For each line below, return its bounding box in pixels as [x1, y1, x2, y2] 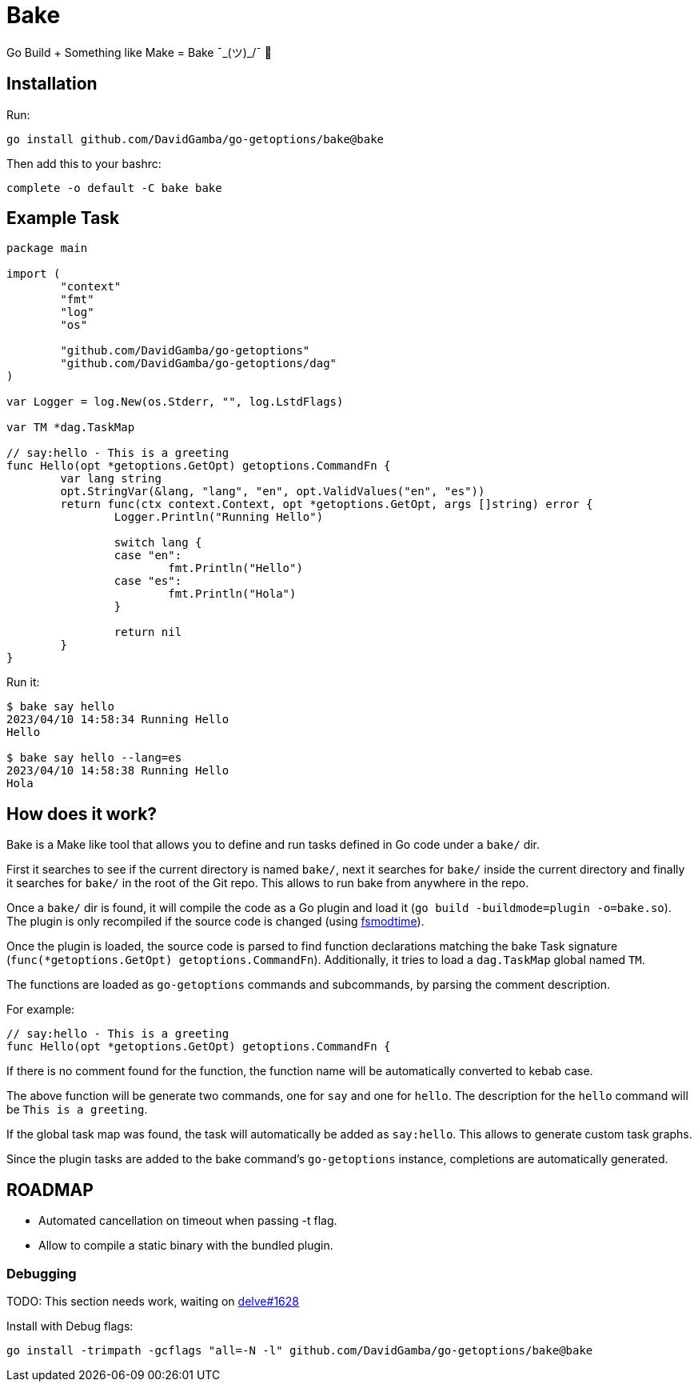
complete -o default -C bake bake [6, 181, 222, 194]
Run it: [6, 675, 40, 690]
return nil [114, 626, 182, 639]
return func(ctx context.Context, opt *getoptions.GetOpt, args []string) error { [60, 498, 593, 511]
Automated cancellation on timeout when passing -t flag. [38, 1214, 337, 1228]
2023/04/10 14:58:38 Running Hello [6, 764, 229, 778]
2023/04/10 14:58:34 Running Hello [6, 713, 229, 726]
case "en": [114, 549, 182, 562]
